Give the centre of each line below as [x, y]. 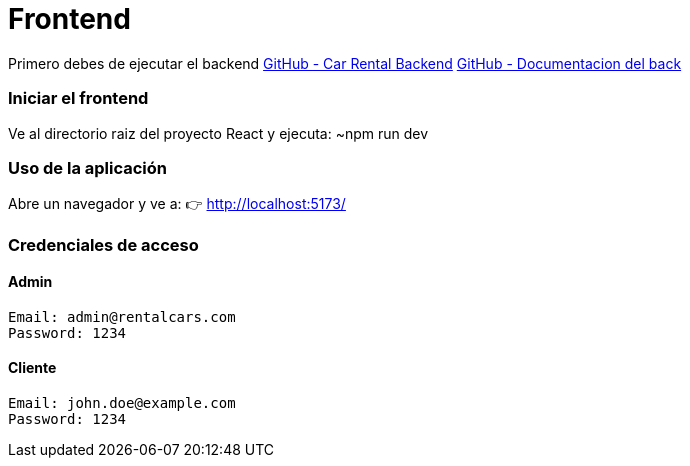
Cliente [32, 368]
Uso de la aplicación [88, 167]
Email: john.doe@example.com [122, 403]
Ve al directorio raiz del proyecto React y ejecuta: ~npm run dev [218, 133]
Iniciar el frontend [78, 98]
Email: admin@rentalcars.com [122, 316]
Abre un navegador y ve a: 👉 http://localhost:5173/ [177, 204]
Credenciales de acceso [103, 244]
